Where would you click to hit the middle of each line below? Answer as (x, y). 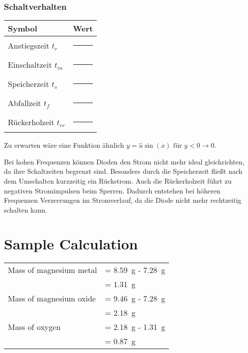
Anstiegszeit (29, 46)
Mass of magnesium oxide (52, 298)
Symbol (23, 28)
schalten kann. (26, 209)
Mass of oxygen (34, 326)
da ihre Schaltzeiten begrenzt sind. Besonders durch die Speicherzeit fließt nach (123, 171)
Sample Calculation (71, 243)
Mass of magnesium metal (53, 270)
